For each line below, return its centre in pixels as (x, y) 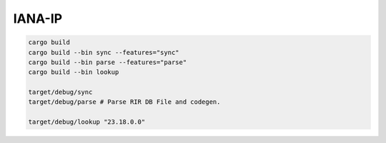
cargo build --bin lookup (74, 72)
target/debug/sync (60, 92)
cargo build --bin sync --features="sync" (104, 52)
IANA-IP (38, 18)
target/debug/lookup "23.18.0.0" (87, 122)
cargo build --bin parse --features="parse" (108, 62)
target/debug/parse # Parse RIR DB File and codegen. (124, 102)
